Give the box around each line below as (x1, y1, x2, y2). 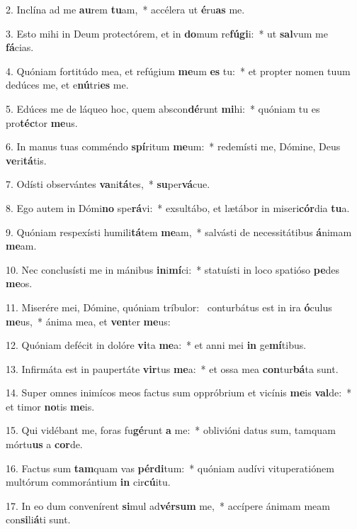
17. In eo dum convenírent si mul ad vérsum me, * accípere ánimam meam (6, 498, 330, 513)
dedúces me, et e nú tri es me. (6, 77, 129, 92)
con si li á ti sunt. (6, 512, 71, 527)
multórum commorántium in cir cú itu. (6, 474, 171, 489)
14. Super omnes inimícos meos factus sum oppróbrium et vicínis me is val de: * (6, 385, 352, 400)
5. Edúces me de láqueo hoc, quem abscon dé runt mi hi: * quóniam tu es (6, 101, 320, 116)
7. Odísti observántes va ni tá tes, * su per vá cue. (6, 177, 210, 191)
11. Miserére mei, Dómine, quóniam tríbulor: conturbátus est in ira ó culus (6, 299, 332, 314)
